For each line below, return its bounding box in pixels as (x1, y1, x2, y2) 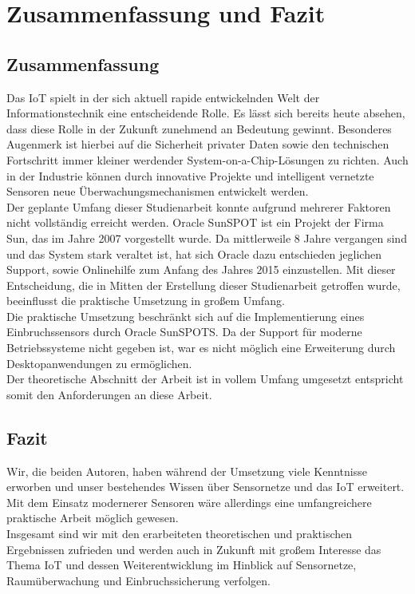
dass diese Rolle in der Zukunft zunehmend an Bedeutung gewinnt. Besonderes (6, 120, 392, 137)
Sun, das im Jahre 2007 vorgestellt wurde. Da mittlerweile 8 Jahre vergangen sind (6, 229, 407, 246)
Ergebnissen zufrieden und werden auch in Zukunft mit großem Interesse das (6, 541, 381, 557)
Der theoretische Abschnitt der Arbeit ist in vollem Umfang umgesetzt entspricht (6, 370, 404, 387)
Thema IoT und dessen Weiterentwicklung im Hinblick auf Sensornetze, (6, 556, 357, 573)
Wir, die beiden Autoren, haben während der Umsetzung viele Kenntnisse (6, 462, 367, 479)
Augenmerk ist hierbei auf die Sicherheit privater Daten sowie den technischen (6, 136, 389, 152)
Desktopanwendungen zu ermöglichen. (6, 354, 192, 371)
